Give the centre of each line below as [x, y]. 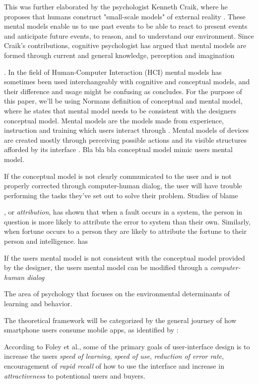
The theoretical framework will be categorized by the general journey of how [120, 320]
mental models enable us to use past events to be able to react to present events [126, 26]
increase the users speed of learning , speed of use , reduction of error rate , [114, 356]
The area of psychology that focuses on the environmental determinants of [117, 294]
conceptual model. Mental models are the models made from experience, [114, 120]
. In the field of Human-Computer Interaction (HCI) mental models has [113, 72]
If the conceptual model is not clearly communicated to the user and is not [118, 176]
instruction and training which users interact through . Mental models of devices [127, 130]
